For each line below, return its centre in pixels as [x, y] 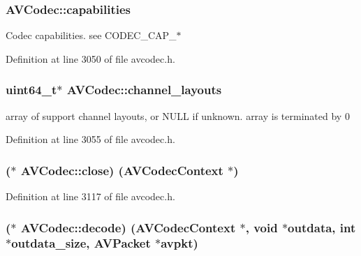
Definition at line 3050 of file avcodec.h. [90, 58]
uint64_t [31, 90]
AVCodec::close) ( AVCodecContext [122, 170]
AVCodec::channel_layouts [144, 90]
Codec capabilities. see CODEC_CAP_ [91, 35]
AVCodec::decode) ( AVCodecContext [128, 227]
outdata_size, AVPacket [81, 243]
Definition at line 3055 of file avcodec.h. [90, 139]
